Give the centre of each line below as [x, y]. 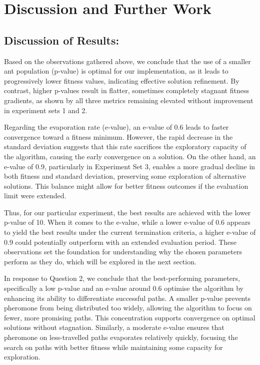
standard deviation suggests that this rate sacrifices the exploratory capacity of [125, 146]
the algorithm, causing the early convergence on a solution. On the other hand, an [130, 156]
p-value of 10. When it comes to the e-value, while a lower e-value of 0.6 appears [127, 222]
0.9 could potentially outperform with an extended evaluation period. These [120, 242]
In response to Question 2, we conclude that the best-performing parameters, [122, 278]
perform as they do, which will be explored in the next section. [100, 261]
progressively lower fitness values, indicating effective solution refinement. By [122, 80]
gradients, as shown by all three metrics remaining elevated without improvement [129, 100]
